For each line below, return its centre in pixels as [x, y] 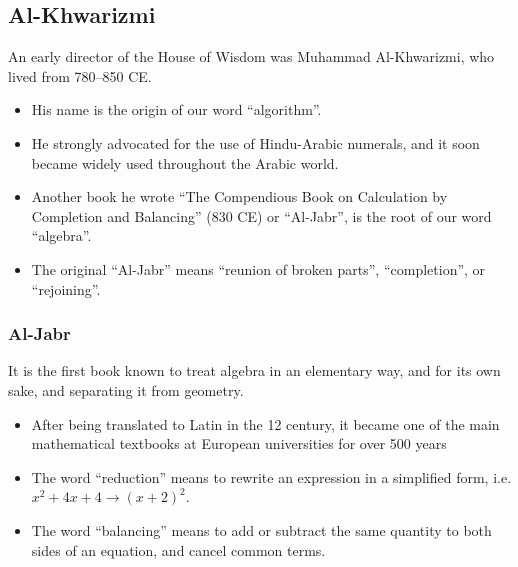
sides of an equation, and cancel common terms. [178, 549]
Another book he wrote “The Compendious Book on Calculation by [239, 196]
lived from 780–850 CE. [80, 75]
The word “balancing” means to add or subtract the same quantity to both [261, 529]
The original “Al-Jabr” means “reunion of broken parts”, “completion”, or [258, 268]
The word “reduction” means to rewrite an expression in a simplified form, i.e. [271, 476]
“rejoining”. [66, 288]
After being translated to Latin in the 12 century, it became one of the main [265, 423]
